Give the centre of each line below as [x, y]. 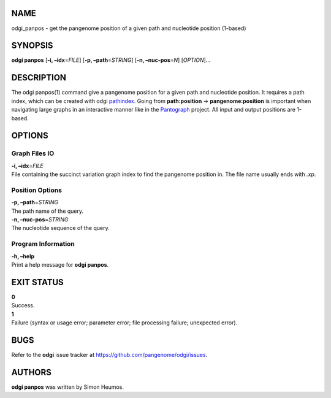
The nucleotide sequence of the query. [60, 228]
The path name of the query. [48, 211]
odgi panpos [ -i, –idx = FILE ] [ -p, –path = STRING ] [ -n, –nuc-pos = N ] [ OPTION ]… [111, 60]
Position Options [37, 190]
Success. [23, 305]
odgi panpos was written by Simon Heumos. [67, 387]
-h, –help [23, 256]
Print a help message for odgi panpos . [60, 264]
